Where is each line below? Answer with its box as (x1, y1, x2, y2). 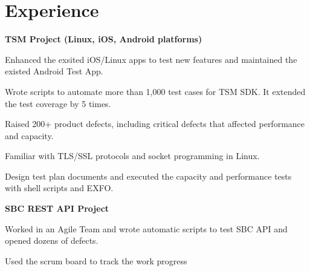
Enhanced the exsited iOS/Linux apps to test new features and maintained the (5, 53, 297, 65)
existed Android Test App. (5, 65, 103, 77)
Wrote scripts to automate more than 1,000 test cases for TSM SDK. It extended (5, 85, 306, 97)
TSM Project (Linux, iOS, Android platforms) (5, 33, 202, 45)
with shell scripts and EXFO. (5, 181, 114, 194)
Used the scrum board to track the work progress (5, 254, 187, 267)
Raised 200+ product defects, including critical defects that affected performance (5, 117, 305, 130)
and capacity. (5, 129, 54, 142)
